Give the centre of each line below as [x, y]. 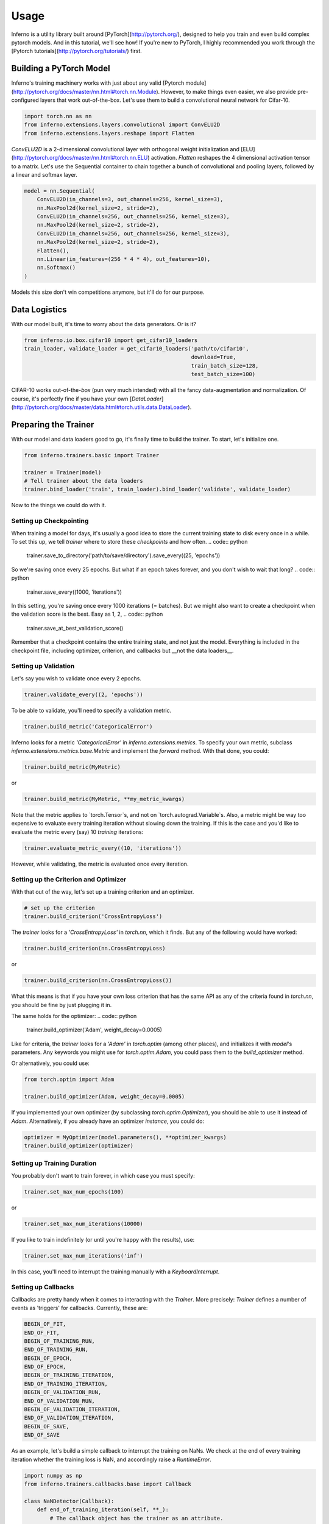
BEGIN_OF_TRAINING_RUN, [60, 1341]
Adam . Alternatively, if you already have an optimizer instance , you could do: [108, 1121]
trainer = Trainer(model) [63, 472]
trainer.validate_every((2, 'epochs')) [83, 694]
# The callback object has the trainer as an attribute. [136, 1518]
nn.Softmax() [56, 268]
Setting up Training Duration [54, 1163]
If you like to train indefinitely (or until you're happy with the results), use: [103, 1239]
